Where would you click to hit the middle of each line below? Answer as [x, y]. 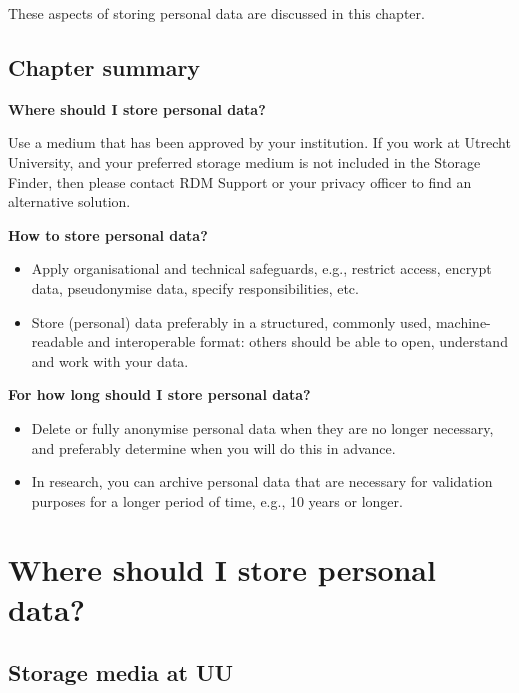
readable [57, 341]
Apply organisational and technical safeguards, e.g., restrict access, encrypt [261, 268]
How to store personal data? [108, 234]
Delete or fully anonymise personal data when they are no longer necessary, [262, 427]
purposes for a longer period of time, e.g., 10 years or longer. [217, 500]
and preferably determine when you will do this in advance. [213, 447]
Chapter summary [104, 66]
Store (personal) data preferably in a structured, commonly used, [231, 321]
